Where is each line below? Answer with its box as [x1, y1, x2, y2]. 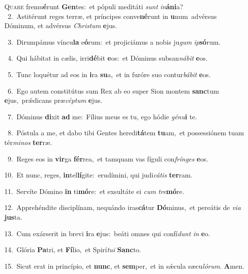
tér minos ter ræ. [4, 137, 52, 147]
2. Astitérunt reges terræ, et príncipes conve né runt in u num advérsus [7, 11, 217, 21]
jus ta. [4, 211, 22, 222]
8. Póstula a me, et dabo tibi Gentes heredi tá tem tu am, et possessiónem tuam [7, 128, 244, 138]
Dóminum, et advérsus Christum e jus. [4, 20, 117, 31]
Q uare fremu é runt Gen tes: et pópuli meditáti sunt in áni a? [4, 1, 183, 11]
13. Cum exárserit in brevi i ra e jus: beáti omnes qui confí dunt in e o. [4, 228, 210, 238]
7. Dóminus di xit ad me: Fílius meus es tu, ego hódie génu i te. [7, 111, 197, 121]
